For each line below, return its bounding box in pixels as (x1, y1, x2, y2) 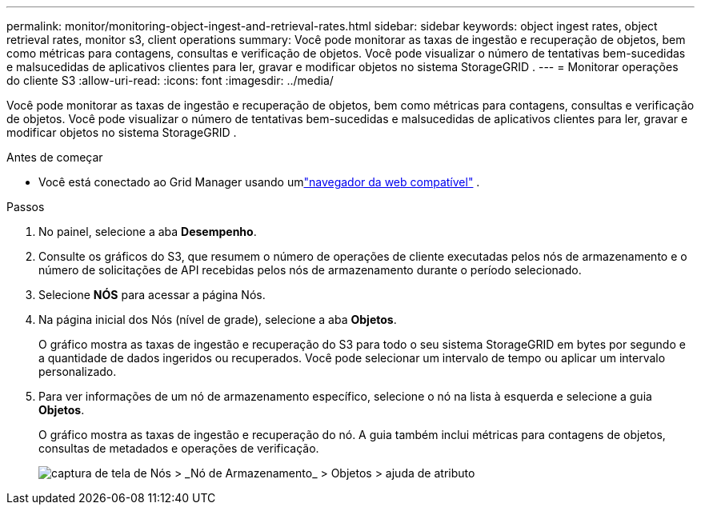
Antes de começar (6, 150, 103, 164)
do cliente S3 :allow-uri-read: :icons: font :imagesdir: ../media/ (6, 74, 334, 87)
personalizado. (38, 365, 117, 378)
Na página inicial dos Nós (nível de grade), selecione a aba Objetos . (38, 313, 397, 326)
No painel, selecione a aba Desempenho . (38, 225, 257, 238)
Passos (6, 200, 45, 214)
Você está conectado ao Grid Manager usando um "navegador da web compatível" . (38, 175, 480, 189)
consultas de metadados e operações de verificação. (38, 441, 319, 455)
